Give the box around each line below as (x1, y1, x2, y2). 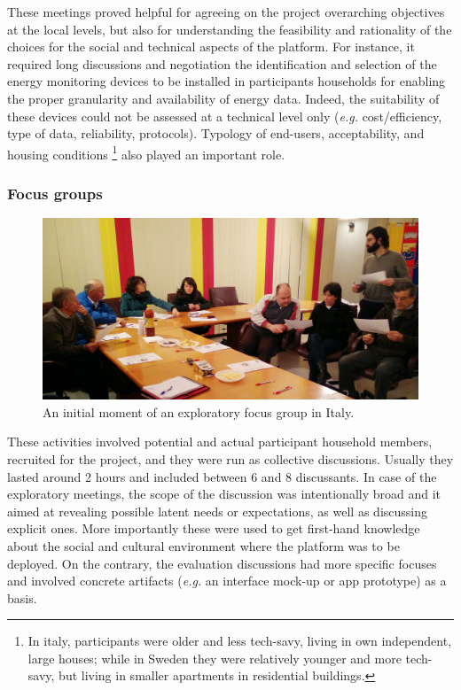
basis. (7, 588, 37, 607)
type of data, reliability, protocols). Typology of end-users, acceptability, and (7, 124, 425, 143)
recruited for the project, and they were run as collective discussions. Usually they (7, 449, 454, 468)
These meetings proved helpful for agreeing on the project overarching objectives (7, 3, 445, 20)
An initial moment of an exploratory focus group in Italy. (43, 402, 355, 421)
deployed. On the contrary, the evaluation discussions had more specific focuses (7, 554, 437, 572)
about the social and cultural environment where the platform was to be (7, 536, 400, 554)
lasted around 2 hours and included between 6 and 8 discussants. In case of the (7, 467, 437, 485)
